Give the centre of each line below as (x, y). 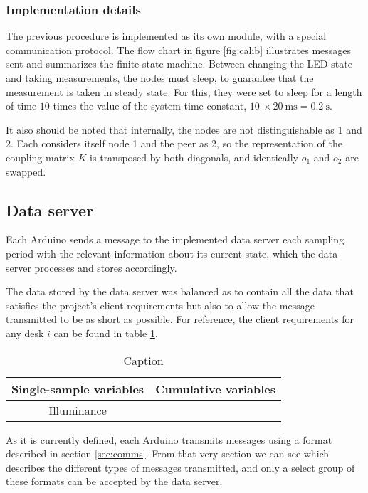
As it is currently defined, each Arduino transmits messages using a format (169, 439)
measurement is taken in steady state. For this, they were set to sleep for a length (184, 91)
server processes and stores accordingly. (91, 267)
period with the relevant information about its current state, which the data (172, 253)
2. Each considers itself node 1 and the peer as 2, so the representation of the (174, 143)
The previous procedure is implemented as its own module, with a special (166, 36)
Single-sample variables (78, 388)
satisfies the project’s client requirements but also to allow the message (160, 305)
